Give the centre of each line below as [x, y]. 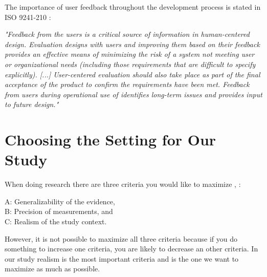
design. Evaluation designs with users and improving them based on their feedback [132, 44]
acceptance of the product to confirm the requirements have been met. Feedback [127, 84]
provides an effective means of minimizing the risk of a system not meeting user [130, 54]
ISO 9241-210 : [28, 17]
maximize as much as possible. [52, 269]
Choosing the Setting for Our [110, 140]
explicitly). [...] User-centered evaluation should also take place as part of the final [132, 74]
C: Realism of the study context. [56, 221]
